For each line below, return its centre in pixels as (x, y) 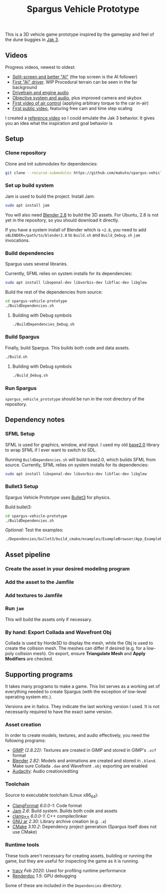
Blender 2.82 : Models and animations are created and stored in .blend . (84, 761)
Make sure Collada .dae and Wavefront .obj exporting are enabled (80, 766)
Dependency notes (35, 420)
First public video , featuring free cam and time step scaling (72, 108)
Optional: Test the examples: (34, 530)
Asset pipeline (28, 554)
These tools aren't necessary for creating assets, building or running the (79, 855)
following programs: (25, 741)
